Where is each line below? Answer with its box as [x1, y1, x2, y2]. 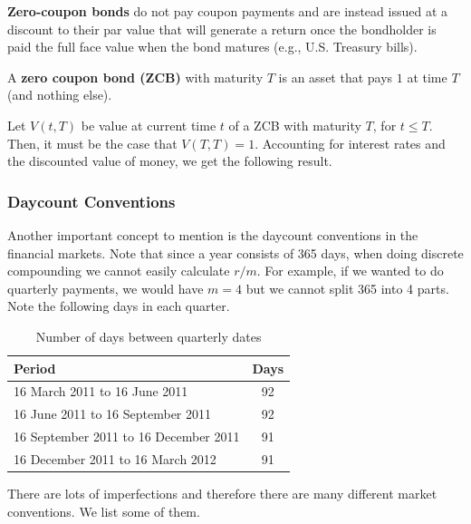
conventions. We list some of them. [7, 501, 200, 520]
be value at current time [81, 115, 216, 134]
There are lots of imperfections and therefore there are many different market [7, 484, 437, 502]
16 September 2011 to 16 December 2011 [14, 427, 240, 446]
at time [407, 67, 447, 86]
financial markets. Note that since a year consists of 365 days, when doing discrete [7, 243, 464, 262]
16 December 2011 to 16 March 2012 [14, 449, 216, 468]
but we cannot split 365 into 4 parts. [245, 278, 449, 297]
